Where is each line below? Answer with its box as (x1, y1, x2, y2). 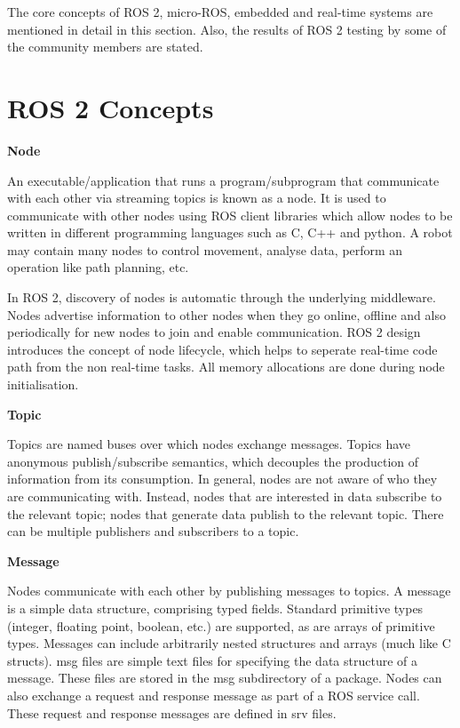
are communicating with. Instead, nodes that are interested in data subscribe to (7, 487, 442, 505)
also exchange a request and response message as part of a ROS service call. (7, 685, 420, 704)
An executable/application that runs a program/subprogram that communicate (7, 171, 440, 189)
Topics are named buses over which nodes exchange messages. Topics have (7, 435, 411, 453)
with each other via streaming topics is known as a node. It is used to (7, 188, 386, 207)
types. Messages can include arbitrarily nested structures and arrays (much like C (7, 634, 451, 652)
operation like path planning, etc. (7, 258, 189, 276)
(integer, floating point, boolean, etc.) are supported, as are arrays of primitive (7, 616, 435, 635)
